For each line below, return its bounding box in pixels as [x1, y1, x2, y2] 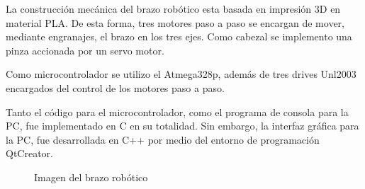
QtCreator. [6, 146, 53, 161]
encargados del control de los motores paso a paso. [6, 80, 225, 95]
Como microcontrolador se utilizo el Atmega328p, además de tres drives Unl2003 [6, 67, 356, 81]
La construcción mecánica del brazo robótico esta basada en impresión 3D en [6, 1, 341, 16]
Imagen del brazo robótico [34, 169, 148, 184]
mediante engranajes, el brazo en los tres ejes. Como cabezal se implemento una [6, 29, 352, 44]
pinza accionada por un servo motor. [6, 42, 164, 57]
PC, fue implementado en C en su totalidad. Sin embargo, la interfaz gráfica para [6, 118, 359, 133]
